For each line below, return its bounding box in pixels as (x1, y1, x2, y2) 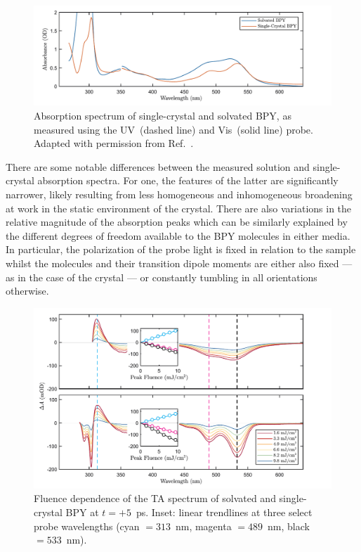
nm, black (267, 518, 310, 533)
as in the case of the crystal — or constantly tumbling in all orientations (6, 269, 317, 284)
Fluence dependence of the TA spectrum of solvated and (34, 491, 276, 506)
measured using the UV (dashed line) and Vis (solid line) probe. (34, 122, 313, 136)
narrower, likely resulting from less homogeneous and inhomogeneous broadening (6, 187, 353, 201)
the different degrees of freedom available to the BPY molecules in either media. (6, 228, 350, 243)
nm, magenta (175, 518, 232, 533)
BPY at (65, 505, 99, 520)
